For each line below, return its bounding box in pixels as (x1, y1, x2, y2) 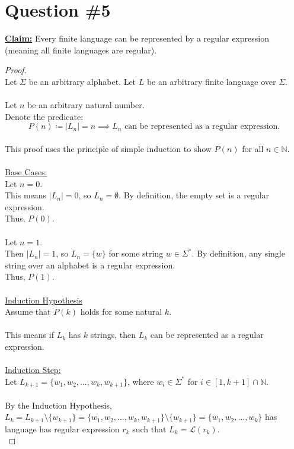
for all (242, 142, 264, 154)
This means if (5, 328, 54, 341)
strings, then (90, 328, 136, 341)
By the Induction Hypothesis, (5, 399, 112, 411)
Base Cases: (5, 166, 47, 178)
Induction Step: (5, 363, 61, 376)
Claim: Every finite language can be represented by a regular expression (5, 32, 269, 45)
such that (132, 422, 167, 435)
